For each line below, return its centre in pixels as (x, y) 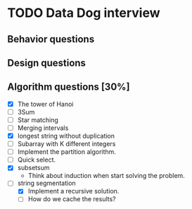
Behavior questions (51, 39)
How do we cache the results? (72, 199)
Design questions (47, 62)
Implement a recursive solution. (73, 191)
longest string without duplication (66, 136)
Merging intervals (43, 128)
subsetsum (33, 168)
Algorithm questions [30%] (69, 87)
